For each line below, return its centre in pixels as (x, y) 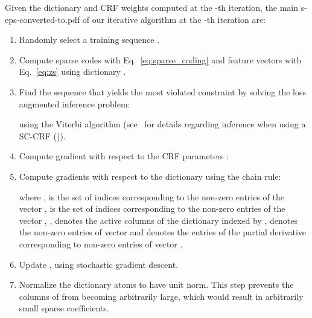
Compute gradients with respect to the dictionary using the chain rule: (150, 176)
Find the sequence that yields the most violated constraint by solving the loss (162, 91)
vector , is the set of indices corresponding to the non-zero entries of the (152, 208)
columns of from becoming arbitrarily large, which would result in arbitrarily (161, 296)
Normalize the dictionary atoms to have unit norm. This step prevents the (156, 285)
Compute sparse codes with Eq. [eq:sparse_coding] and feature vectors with (160, 59)
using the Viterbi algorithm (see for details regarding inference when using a (162, 124)
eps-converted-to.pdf (43, 19)
